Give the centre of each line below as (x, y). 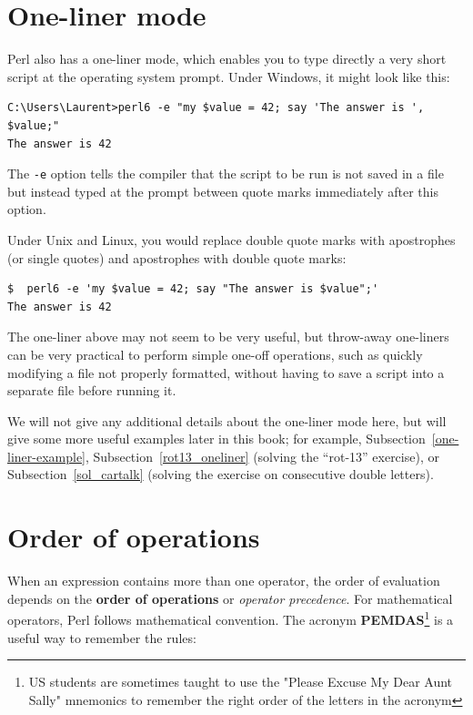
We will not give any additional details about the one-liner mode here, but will (227, 420)
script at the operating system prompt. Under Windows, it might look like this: (229, 76)
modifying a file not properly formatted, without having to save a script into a (226, 372)
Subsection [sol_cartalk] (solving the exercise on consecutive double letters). (221, 474)
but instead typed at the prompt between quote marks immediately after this (223, 191)
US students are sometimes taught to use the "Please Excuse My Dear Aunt (241, 682)
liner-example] (46, 456)
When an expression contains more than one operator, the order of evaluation (224, 581)
